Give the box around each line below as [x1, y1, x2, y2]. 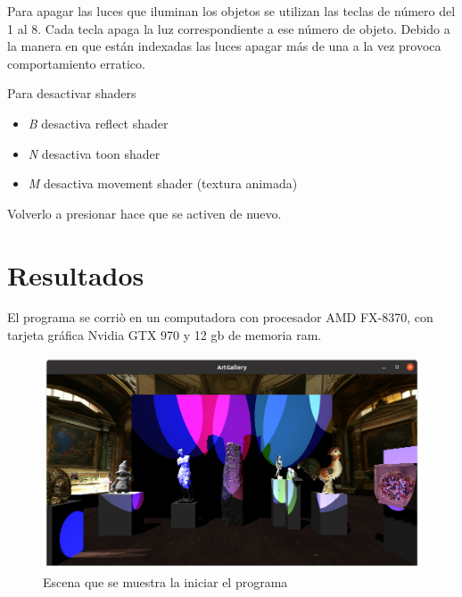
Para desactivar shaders [7, 84, 136, 103]
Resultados [7, 256, 144, 293]
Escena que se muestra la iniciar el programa [43, 572, 288, 591]
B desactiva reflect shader [28, 113, 169, 132]
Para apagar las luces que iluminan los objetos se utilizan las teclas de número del [7, 2, 456, 20]
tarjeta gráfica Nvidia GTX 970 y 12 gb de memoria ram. [7, 326, 322, 344]
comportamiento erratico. [7, 54, 145, 72]
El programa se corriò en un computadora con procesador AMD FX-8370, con [7, 308, 433, 327]
